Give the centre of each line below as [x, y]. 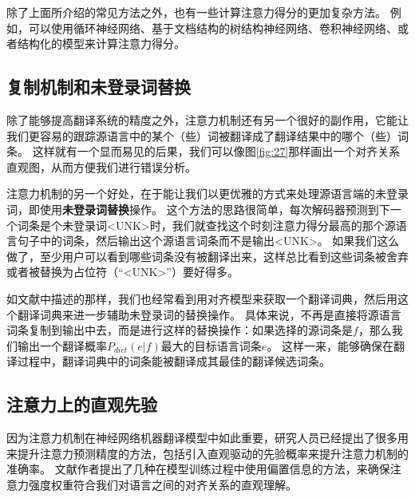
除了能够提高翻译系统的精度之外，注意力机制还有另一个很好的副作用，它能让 [207, 119]
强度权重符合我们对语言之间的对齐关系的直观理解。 [162, 484]
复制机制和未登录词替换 [99, 87]
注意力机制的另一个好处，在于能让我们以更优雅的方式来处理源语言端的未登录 [207, 194]
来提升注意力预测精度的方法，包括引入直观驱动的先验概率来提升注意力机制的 [207, 453]
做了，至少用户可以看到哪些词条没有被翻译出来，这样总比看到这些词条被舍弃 [207, 256]
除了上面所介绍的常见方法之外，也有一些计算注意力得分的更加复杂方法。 [196, 12]
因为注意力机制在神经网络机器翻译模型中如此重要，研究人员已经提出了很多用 [207, 438]
